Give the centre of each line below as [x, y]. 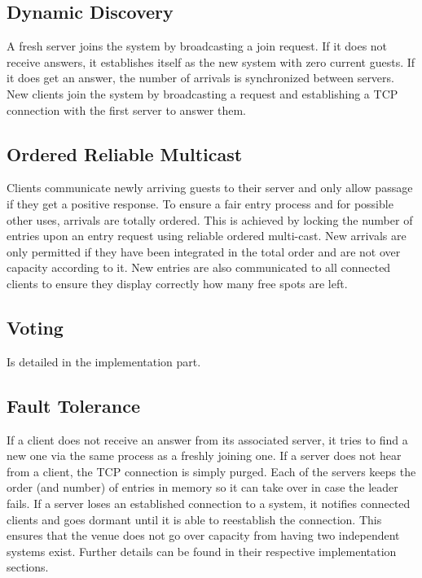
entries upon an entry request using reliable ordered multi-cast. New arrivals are [207, 236]
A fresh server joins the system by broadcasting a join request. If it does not [197, 46]
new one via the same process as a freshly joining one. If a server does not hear [204, 455]
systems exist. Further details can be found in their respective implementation [202, 551]
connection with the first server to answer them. [126, 109]
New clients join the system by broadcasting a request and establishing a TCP [202, 93]
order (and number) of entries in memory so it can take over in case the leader [202, 487]
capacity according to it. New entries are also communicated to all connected [199, 267]
